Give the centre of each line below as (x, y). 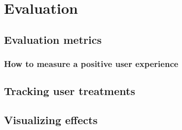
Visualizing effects (51, 120)
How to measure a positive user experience (91, 64)
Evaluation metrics (53, 39)
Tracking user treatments (70, 91)
